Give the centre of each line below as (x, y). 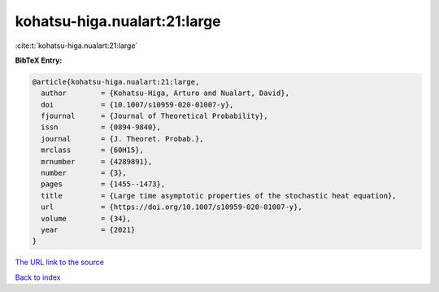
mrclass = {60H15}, (92, 150)
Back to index (38, 277)
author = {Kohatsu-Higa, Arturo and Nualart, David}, (165, 93)
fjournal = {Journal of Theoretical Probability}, (154, 116)
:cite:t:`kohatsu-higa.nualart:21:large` (76, 46)
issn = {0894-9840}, (101, 127)
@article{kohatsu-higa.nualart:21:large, (116, 82)
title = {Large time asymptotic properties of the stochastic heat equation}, (219, 196)
